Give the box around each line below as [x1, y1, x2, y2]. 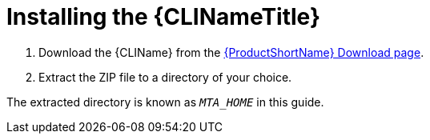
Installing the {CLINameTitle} [6, 3, 321, 30]
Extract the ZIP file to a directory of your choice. [38, 70, 292, 84]
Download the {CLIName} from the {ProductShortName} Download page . [38, 45, 424, 59]
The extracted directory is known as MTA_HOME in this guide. [6, 94, 324, 109]
